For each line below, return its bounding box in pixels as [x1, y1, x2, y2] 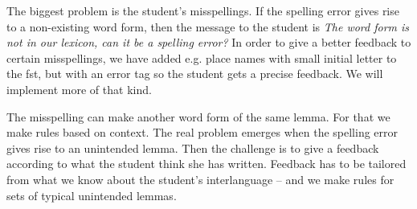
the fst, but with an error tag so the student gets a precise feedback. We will [6, 65, 383, 82]
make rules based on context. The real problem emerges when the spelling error [6, 124, 399, 141]
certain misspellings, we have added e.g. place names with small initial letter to [6, 49, 397, 66]
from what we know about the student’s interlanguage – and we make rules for [6, 170, 395, 187]
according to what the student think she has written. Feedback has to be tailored [6, 155, 407, 172]
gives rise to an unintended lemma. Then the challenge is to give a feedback [6, 139, 379, 156]
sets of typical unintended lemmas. [6, 186, 177, 203]
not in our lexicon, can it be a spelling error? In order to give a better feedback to [6, 34, 411, 51]
